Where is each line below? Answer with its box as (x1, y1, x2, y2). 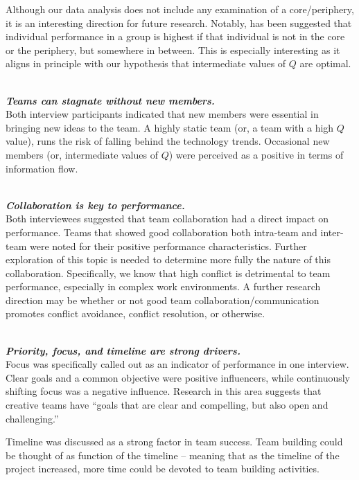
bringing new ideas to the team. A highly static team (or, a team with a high (6, 120, 334, 134)
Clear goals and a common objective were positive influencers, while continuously (6, 370, 351, 384)
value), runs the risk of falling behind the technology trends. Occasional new (6, 134, 330, 148)
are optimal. (299, 56, 351, 71)
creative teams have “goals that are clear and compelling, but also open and (6, 398, 329, 412)
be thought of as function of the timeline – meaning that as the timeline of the (6, 447, 340, 462)
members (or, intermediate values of (6, 147, 158, 161)
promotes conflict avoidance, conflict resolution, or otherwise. (6, 306, 265, 321)
